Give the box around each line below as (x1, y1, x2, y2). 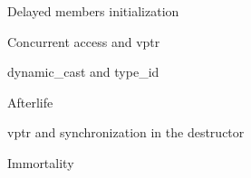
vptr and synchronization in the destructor (7, 123, 245, 142)
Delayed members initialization (7, 2, 179, 20)
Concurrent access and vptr (7, 32, 160, 51)
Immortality (7, 153, 74, 172)
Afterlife (7, 92, 53, 111)
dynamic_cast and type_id (7, 62, 159, 81)
